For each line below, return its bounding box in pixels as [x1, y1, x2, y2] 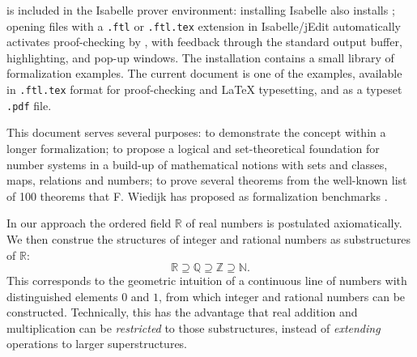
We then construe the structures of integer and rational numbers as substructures [6, 230, 411, 247]
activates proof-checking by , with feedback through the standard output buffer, [6, 33, 402, 50]
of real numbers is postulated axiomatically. [185, 215, 402, 232]
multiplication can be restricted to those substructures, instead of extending [6, 319, 381, 336]
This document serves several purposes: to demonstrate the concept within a [6, 124, 386, 141]
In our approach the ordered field [6, 215, 172, 232]
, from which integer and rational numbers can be [159, 287, 406, 304]
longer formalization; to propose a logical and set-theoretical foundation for [6, 139, 380, 156]
